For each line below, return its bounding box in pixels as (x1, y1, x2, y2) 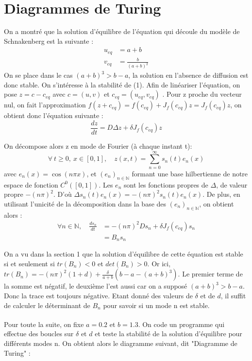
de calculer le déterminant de (4, 300, 90, 310)
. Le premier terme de (178, 269, 243, 279)
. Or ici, (147, 258, 171, 268)
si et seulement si (4, 258, 55, 268)
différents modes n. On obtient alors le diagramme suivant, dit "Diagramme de (4, 338, 237, 348)
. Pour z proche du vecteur (162, 89, 242, 99)
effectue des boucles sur (4, 328, 74, 339)
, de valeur (216, 179, 248, 189)
